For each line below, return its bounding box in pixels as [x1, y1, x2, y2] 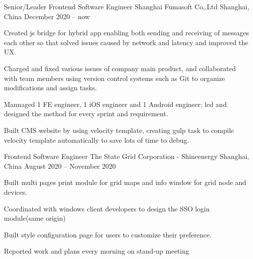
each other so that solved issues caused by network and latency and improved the [4, 37, 249, 47]
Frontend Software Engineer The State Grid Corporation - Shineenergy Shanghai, [4, 151, 250, 161]
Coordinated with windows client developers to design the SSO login [4, 203, 210, 213]
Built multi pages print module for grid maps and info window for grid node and [4, 177, 247, 187]
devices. [4, 186, 27, 197]
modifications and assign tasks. [4, 82, 97, 93]
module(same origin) [4, 213, 66, 223]
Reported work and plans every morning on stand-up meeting [4, 246, 189, 256]
